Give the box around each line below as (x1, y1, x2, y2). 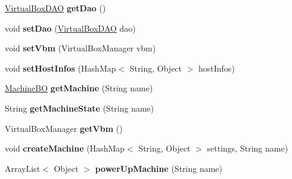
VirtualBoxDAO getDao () (5, 2, 106, 14)
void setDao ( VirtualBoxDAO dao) (5, 21, 136, 34)
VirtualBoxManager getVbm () (5, 122, 123, 134)
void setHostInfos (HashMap (5, 61, 116, 74)
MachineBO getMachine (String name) (5, 82, 153, 94)
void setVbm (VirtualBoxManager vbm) (5, 42, 156, 54)
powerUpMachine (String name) (95, 162, 223, 174)
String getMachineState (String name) (5, 101, 154, 114)
